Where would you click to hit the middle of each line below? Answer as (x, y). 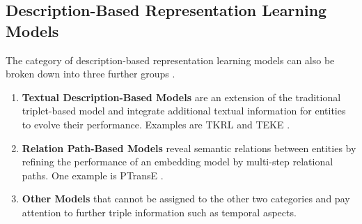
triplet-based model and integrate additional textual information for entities (184, 111)
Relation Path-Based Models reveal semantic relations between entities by (189, 148)
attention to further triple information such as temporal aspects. (159, 212)
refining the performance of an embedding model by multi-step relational (178, 162)
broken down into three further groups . (90, 74)
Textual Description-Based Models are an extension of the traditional (181, 97)
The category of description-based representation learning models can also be (170, 60)
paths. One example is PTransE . (93, 175)
